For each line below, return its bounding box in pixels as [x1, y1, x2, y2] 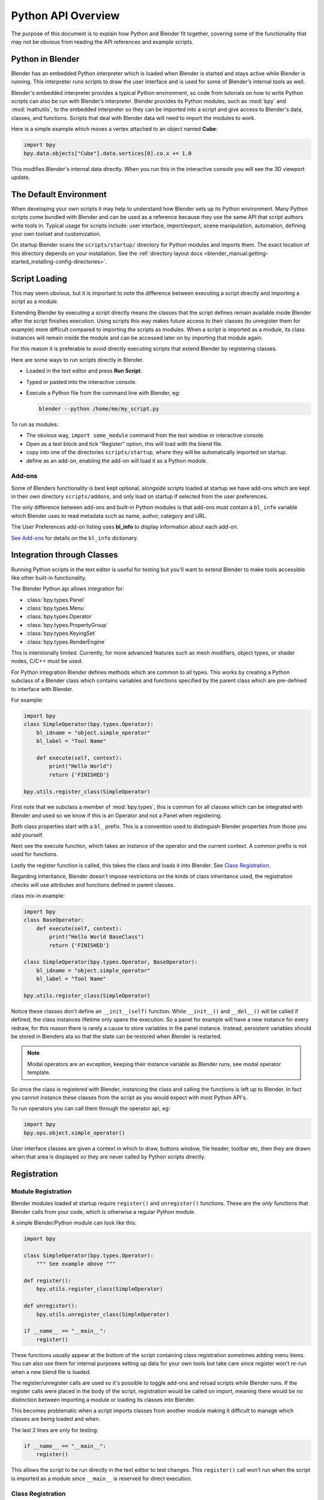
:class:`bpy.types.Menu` [26, 605, 86, 612]
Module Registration [11, 1187, 72, 1195]
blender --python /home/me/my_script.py [38, 405, 159, 412]
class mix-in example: [11, 892, 65, 899]
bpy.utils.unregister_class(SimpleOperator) [36, 1311, 170, 1318]
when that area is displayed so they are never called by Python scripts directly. [11, 1153, 206, 1160]
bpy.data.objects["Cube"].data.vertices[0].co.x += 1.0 [23, 150, 192, 157]
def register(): [23, 1277, 72, 1284]
